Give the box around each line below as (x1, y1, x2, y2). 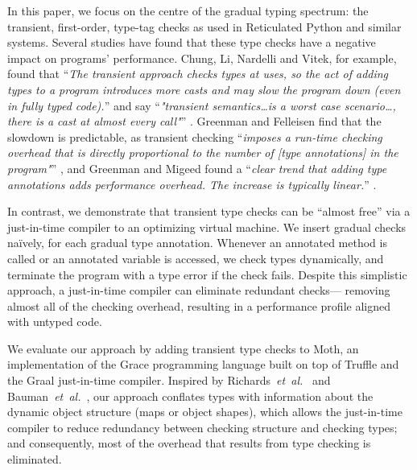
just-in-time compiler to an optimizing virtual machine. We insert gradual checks (7, 218, 407, 235)
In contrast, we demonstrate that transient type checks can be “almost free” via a (7, 203, 411, 220)
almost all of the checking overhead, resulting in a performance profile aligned (7, 297, 390, 314)
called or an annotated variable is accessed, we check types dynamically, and (7, 249, 384, 266)
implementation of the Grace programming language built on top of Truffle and (7, 356, 399, 373)
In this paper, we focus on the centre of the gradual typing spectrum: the (7, 2, 369, 19)
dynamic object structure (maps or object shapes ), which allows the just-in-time (7, 403, 403, 420)
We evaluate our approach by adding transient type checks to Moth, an (7, 340, 359, 357)
